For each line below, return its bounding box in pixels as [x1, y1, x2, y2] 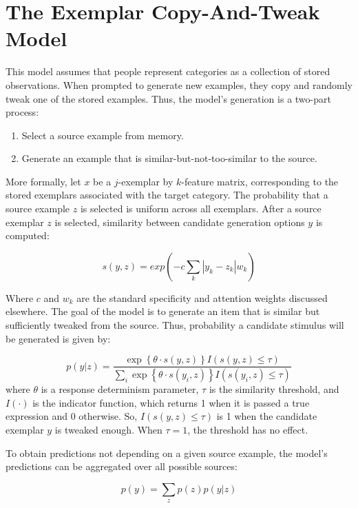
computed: [6, 228, 50, 243]
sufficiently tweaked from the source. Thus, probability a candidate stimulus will [6, 318, 344, 332]
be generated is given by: [6, 331, 111, 345]
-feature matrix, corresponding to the [181, 174, 339, 188]
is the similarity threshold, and [209, 382, 339, 396]
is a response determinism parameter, [41, 382, 199, 396]
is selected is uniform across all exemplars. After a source [80, 201, 322, 216]
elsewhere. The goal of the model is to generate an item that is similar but [6, 304, 320, 318]
